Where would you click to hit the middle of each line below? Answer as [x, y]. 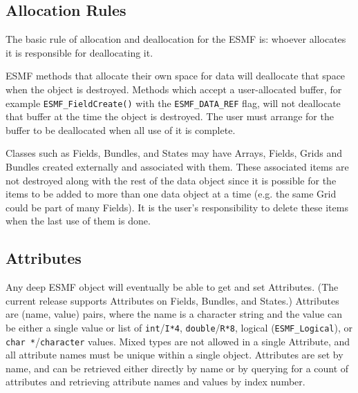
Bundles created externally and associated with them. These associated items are [177, 167]
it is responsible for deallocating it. [79, 52]
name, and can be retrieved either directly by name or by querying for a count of [177, 368]
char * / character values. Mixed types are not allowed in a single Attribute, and [178, 341]
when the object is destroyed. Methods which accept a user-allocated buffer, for [174, 89]
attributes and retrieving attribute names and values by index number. [156, 382]
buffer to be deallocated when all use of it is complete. [121, 130]
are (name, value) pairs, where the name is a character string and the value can [174, 314]
